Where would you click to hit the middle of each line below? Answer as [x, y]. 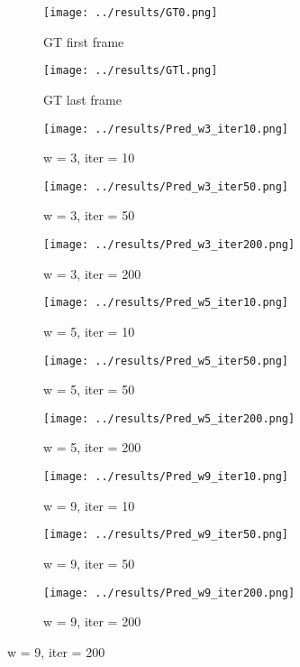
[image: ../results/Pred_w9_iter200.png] [169, 593]
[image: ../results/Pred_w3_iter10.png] [166, 129]
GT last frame [82, 99]
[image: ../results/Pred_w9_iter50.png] [166, 535]
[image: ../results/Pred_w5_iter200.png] [169, 418]
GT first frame [84, 41]
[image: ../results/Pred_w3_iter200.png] [169, 245]
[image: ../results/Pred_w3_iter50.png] [166, 186]
